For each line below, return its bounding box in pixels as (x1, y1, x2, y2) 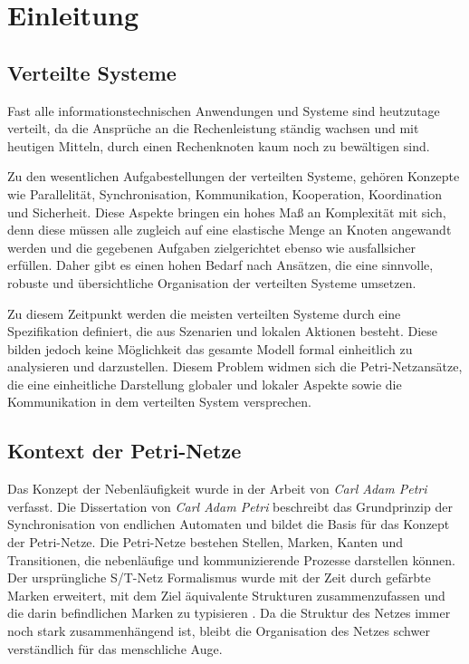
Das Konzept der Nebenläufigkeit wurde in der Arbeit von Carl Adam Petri (7, 479, 427, 498)
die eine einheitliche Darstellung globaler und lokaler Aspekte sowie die (7, 374, 402, 393)
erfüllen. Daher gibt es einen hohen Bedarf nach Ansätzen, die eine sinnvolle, (7, 255, 434, 274)
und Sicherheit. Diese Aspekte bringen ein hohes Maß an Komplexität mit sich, (7, 202, 446, 221)
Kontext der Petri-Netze (7, 437, 242, 465)
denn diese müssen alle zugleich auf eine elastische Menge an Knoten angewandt (7, 220, 452, 239)
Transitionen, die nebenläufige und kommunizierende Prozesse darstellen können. (7, 550, 455, 569)
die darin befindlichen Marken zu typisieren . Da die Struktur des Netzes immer (7, 603, 451, 622)
